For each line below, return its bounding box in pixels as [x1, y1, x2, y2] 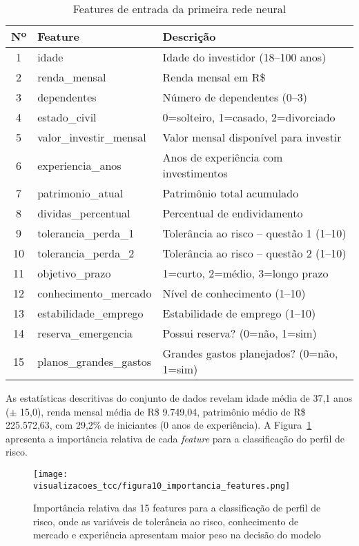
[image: [33, 469, 68, 479]
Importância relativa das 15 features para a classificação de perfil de [33, 500, 321, 515]
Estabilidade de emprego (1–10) [162, 305, 316, 321]
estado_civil [37, 109, 97, 125]
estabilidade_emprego [37, 305, 144, 321]
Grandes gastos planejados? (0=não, [162, 345, 338, 361]
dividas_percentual [37, 205, 130, 221]
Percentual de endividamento [162, 205, 303, 221]
